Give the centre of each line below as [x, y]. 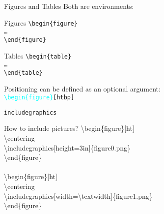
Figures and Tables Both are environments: [69, 6]
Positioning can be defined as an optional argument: [82, 88]
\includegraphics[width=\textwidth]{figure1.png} [78, 196]
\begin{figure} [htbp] [39, 98]
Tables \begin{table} [38, 55]
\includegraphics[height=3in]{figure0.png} [68, 147]
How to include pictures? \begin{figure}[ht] [69, 128]
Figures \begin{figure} [41, 22]
